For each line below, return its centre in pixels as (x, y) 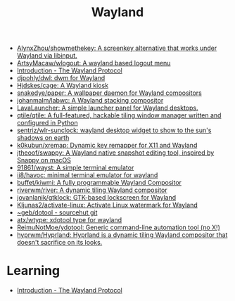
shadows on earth (43, 138)
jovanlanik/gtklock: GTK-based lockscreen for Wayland (96, 198)
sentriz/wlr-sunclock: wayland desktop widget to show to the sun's (114, 130)
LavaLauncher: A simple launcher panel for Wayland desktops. (107, 108)
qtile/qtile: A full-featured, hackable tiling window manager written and (119, 115)
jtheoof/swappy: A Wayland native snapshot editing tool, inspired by (115, 153)
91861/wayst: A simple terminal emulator (75, 168)
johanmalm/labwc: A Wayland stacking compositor (90, 101)
